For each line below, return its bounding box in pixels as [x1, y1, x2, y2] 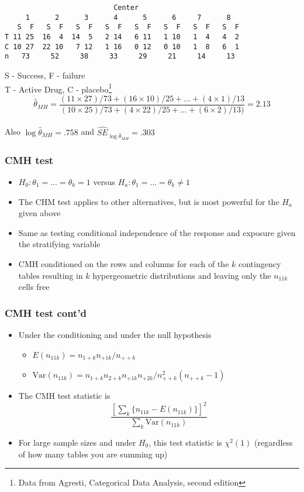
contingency [238, 258, 281, 269]
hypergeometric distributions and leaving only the [92, 269, 271, 281]
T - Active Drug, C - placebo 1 [5, 81, 112, 95]
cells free [18, 281, 50, 293]
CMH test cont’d [5, 305, 87, 320]
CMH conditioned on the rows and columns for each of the [18, 258, 229, 269]
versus [93, 176, 115, 188]
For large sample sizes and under [18, 436, 136, 448]
